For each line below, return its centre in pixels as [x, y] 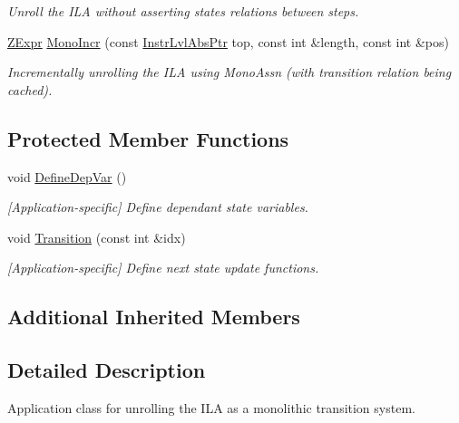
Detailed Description [107, 370]
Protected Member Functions [148, 138]
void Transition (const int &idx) [97, 237]
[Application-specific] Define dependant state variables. [158, 207]
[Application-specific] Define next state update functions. [163, 268]
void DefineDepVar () [67, 176]
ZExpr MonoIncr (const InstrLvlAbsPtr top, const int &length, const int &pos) [229, 41]
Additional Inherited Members [154, 317]
